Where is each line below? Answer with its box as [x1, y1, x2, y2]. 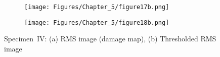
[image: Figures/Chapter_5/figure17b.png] [24, 4, 169, 11]
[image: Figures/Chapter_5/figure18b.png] [24, 19, 169, 26]
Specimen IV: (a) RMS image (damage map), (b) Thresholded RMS [4, 33, 216, 44]
